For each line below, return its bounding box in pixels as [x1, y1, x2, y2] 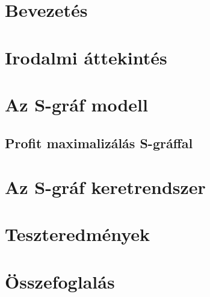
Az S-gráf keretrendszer [5, 175, 206, 199]
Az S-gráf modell [5, 92, 148, 116]
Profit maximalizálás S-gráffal [5, 133, 193, 152]
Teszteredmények [5, 222, 150, 246]
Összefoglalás [5, 269, 115, 293]
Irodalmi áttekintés [5, 45, 167, 69]
